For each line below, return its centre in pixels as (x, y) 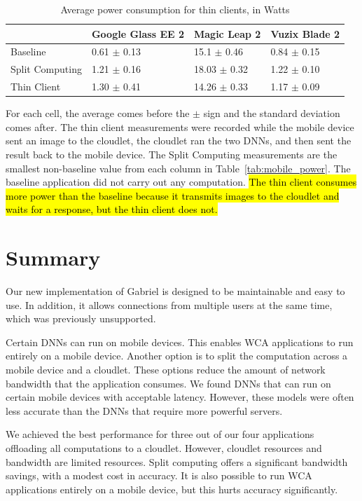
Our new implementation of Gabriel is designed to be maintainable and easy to (175, 291)
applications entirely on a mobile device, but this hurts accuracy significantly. (172, 489)
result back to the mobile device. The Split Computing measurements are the (172, 154)
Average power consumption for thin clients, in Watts (175, 9)
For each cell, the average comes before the (98, 113)
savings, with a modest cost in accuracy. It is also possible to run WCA (159, 475)
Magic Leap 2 (227, 33)
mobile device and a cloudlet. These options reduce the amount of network (166, 370)
